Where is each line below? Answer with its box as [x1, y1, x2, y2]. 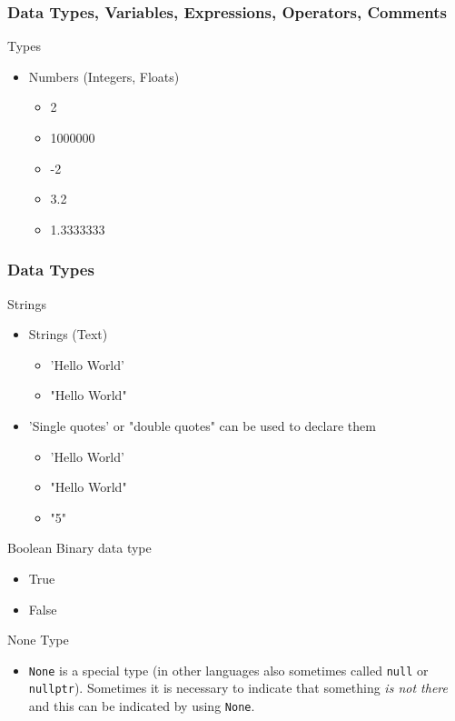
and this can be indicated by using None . [28, 696, 255, 716]
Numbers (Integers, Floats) [28, 66, 180, 85]
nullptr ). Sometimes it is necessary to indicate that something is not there [28, 678, 448, 697]
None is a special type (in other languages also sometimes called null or [28, 660, 429, 679]
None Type [7, 630, 69, 649]
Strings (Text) [28, 325, 108, 344]
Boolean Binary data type [7, 538, 152, 557]
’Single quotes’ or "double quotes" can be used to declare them [28, 416, 376, 435]
